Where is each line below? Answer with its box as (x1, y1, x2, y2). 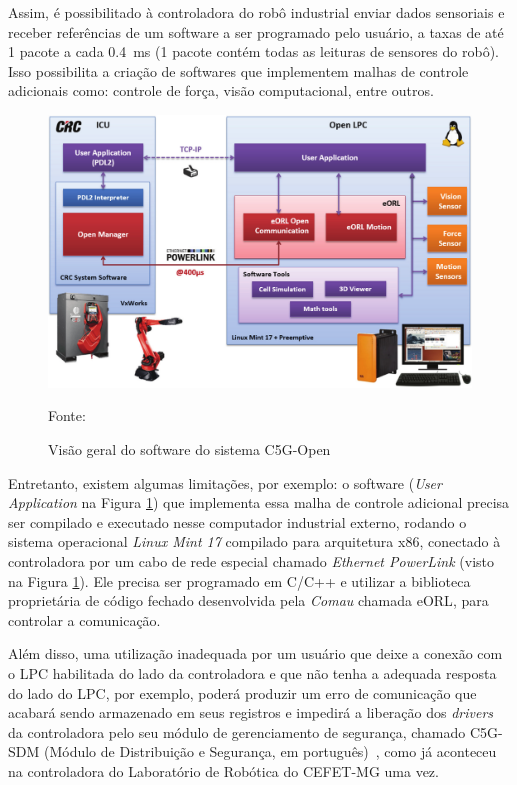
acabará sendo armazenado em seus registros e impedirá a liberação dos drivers (8, 702, 494, 723)
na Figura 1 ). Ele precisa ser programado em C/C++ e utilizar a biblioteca (8, 570, 471, 591)
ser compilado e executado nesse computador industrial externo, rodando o (8, 511, 467, 532)
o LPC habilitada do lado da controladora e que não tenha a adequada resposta (8, 662, 497, 683)
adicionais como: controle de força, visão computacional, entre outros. (8, 80, 434, 101)
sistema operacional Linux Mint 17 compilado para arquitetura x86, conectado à (8, 531, 501, 552)
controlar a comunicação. (8, 609, 161, 630)
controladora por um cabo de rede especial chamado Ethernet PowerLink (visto (8, 550, 495, 571)
